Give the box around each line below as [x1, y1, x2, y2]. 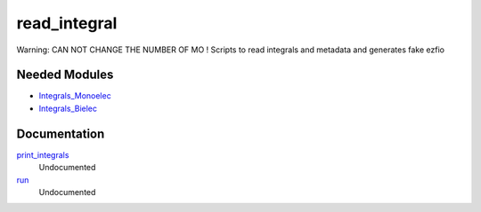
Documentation [16, 126, 105, 141]
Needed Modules [16, 67, 114, 82]
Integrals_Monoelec [38, 90, 111, 101]
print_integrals [16, 149, 69, 160]
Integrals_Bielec [38, 103, 98, 114]
